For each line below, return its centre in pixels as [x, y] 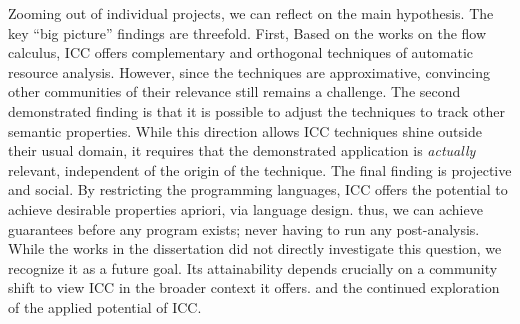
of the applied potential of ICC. [105, 306]
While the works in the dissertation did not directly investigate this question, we [255, 248]
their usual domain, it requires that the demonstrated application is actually [242, 150]
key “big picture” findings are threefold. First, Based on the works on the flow [247, 32]
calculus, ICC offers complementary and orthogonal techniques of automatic [241, 52]
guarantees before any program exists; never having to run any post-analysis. [244, 228]
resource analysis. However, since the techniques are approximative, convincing [249, 71]
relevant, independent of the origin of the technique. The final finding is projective [260, 169]
